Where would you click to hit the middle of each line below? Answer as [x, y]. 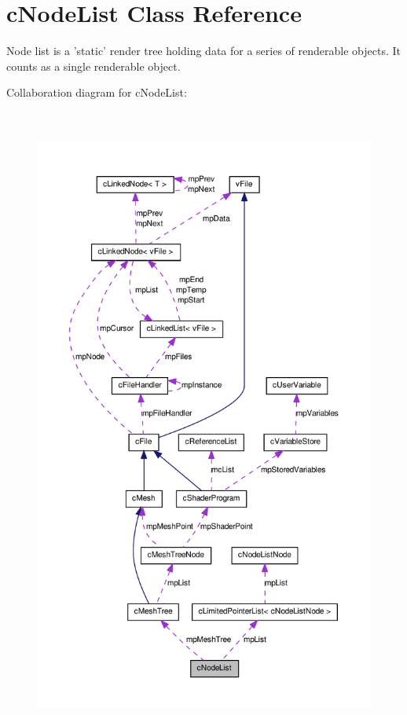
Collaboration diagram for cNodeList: [97, 92]
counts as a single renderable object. [93, 66]
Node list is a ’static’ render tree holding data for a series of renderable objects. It [203, 51]
